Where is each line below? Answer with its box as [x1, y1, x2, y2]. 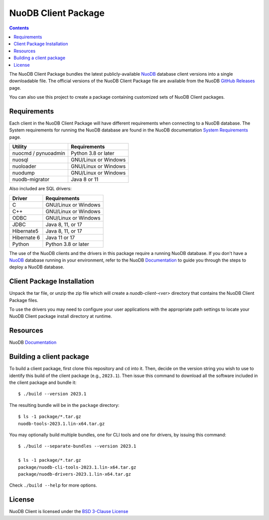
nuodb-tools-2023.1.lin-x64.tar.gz [18, 421, 105, 426]
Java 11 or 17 [45, 234, 75, 241]
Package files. [9, 297, 38, 303]
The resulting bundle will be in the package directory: [9, 402, 120, 408]
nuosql [12, 156, 28, 163]
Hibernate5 [12, 227, 39, 234]
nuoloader [12, 163, 36, 170]
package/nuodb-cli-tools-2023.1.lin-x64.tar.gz [18, 464, 136, 470]
